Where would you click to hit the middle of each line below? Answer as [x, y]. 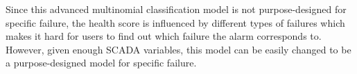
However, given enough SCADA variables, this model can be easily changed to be [178, 49]
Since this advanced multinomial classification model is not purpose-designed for [176, 9]
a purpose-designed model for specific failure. [101, 63]
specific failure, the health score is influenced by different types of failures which [175, 22]
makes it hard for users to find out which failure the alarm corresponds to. [164, 36]
